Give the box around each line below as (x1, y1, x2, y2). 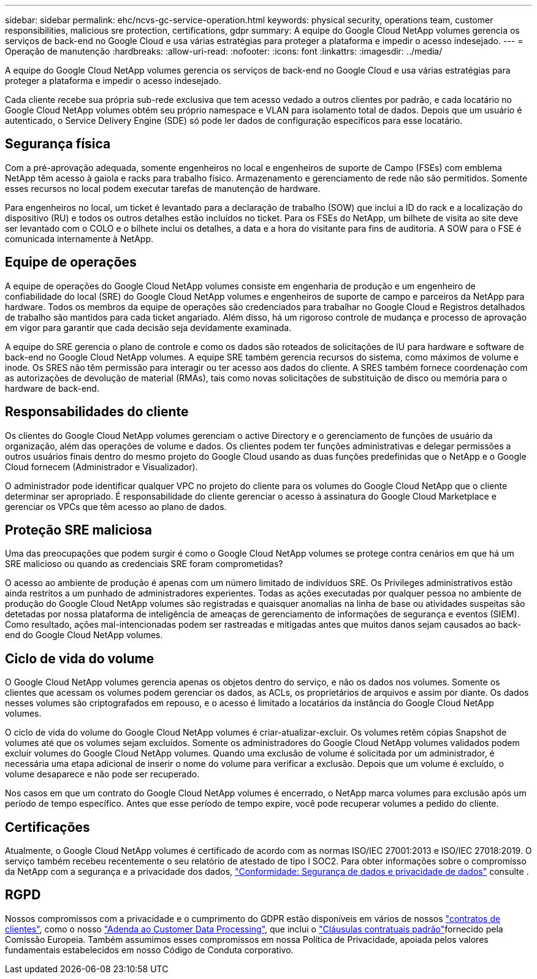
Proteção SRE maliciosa (5, 522, 153, 538)
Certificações (5, 819, 90, 835)
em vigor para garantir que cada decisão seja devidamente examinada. (5, 322, 292, 333)
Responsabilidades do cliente (5, 404, 189, 420)
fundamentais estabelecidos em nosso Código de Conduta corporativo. (5, 944, 294, 955)
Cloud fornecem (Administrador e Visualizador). (5, 461, 198, 472)
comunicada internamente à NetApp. (5, 233, 154, 244)
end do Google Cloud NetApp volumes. (5, 630, 163, 641)
